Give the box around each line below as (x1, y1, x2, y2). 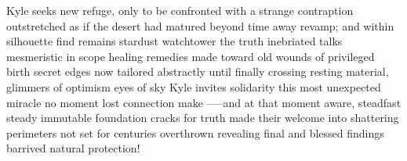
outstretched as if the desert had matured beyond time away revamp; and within (6, 17, 394, 34)
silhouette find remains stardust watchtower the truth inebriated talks (6, 33, 343, 49)
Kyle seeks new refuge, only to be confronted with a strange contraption (6, 2, 354, 18)
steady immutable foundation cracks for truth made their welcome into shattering (6, 109, 399, 126)
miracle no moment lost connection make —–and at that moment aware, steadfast (6, 94, 402, 110)
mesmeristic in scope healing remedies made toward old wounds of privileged (6, 48, 375, 64)
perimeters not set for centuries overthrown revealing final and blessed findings (6, 124, 384, 141)
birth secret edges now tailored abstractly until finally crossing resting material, (6, 63, 389, 80)
